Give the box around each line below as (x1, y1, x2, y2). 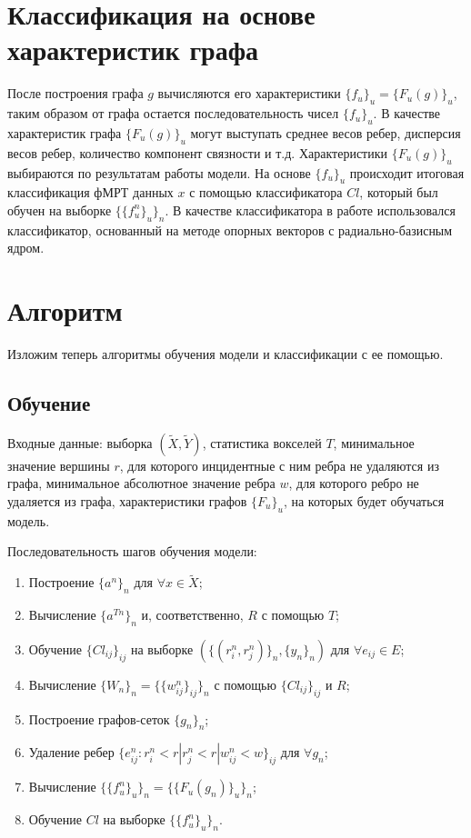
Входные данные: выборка (7, 433, 153, 452)
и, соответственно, (141, 604, 244, 624)
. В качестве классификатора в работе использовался (165, 200, 456, 219)
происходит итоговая (349, 163, 465, 182)
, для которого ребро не (288, 474, 419, 493)
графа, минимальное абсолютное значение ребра (7, 474, 276, 493)
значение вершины (7, 455, 110, 474)
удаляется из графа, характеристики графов (7, 491, 247, 510)
